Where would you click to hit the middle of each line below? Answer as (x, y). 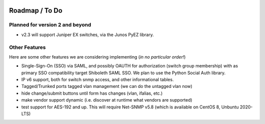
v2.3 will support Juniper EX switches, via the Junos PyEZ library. (88, 35)
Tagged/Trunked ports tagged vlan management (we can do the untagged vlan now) (107, 86)
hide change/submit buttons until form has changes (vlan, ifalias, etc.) (92, 93)
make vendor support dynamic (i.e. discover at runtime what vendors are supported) (107, 100)
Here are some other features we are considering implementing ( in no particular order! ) (97, 57)
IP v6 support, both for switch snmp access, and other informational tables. (98, 80)
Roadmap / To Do (36, 10)
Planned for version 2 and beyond (50, 25)
